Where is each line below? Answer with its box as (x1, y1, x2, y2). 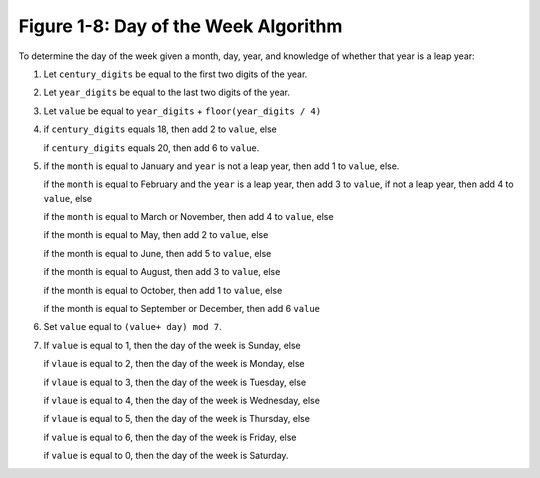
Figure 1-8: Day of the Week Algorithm (18, 15, 343, 37)
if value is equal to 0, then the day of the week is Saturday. (43, 450, 289, 462)
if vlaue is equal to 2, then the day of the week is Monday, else (43, 358, 305, 370)
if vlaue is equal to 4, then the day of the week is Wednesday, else (43, 394, 320, 406)
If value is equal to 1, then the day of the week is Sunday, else (43, 339, 301, 351)
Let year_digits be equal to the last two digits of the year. (43, 86, 290, 99)
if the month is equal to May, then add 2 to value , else (43, 229, 269, 241)
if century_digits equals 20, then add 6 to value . (43, 141, 260, 154)
